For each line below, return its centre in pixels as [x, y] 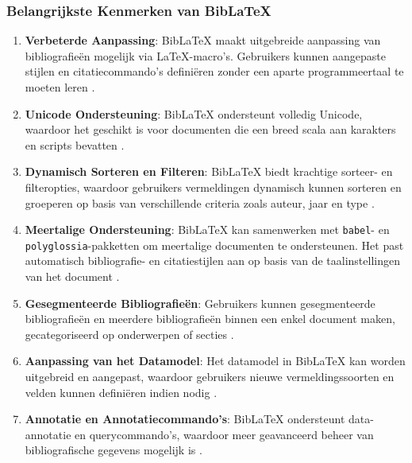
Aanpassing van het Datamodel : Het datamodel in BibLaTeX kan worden [215, 361]
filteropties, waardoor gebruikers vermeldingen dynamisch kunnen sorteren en [213, 187]
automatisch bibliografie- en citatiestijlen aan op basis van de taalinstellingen [212, 261]
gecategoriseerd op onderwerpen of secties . [129, 334]
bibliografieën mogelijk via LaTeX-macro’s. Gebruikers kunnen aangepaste [205, 55]
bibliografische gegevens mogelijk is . [114, 450]
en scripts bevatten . [75, 144]
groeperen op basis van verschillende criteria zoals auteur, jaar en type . [200, 202]
